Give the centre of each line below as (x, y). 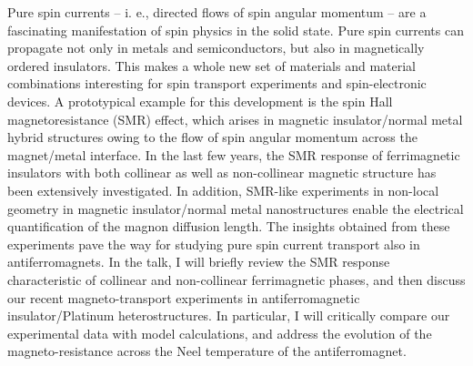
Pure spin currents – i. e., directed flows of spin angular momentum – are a (217, 12)
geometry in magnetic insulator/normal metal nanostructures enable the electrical (236, 208)
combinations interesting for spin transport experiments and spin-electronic (217, 83)
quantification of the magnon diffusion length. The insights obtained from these (229, 226)
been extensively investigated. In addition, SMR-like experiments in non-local (223, 190)
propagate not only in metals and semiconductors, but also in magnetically (216, 48)
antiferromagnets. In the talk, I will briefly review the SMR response (199, 262)
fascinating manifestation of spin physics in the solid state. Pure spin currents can (236, 30)
